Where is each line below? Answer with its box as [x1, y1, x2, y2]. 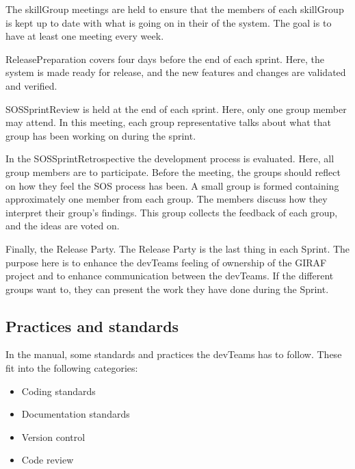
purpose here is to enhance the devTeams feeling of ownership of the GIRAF [5, 255, 327, 269]
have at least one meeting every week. [5, 29, 164, 43]
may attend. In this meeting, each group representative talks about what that [5, 115, 331, 129]
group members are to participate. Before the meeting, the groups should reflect [5, 164, 341, 179]
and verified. [5, 78, 57, 92]
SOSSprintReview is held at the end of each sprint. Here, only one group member [5, 101, 347, 116]
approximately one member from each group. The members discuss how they [5, 192, 328, 206]
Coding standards [21, 383, 96, 398]
